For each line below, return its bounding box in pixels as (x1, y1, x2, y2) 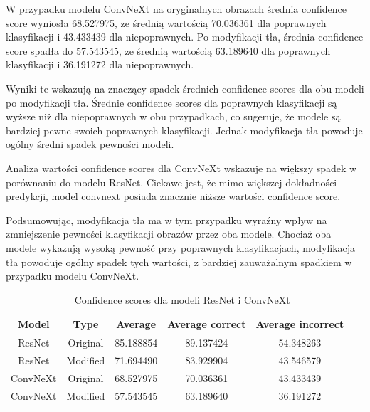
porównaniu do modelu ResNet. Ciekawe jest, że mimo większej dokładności (6, 174, 337, 189)
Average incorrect (255, 317, 344, 332)
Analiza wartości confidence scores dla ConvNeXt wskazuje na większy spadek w (6, 160, 357, 175)
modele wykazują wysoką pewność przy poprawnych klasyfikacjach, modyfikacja (6, 240, 356, 255)
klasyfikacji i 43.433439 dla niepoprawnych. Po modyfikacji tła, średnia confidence (6, 29, 364, 44)
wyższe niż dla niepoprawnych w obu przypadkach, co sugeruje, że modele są (6, 109, 341, 124)
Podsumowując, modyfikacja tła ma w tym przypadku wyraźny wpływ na (6, 212, 327, 227)
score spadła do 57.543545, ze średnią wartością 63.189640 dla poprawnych (6, 43, 331, 58)
